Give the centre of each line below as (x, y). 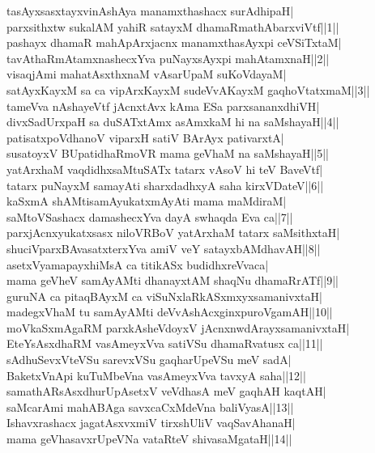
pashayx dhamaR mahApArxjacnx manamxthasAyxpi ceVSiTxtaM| (174, 42)
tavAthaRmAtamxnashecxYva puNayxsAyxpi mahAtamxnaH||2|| (168, 58)
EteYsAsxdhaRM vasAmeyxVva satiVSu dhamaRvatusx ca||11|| (165, 343)
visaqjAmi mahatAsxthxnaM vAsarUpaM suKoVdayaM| (147, 74)
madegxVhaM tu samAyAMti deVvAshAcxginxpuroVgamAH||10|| (170, 312)
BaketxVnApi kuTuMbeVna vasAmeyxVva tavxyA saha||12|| (156, 375)
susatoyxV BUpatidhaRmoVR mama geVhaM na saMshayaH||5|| (168, 153)
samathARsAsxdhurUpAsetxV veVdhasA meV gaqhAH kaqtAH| (166, 391)
